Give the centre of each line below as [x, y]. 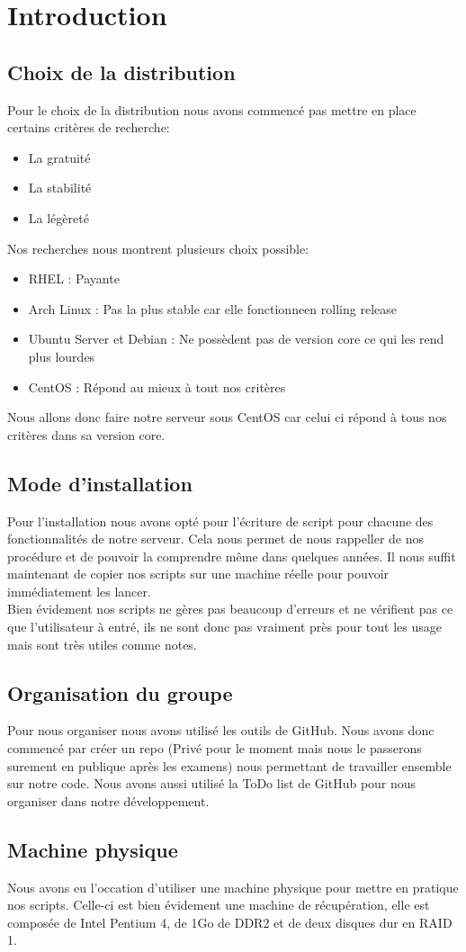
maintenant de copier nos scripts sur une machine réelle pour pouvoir [198, 574]
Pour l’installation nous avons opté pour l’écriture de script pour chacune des [220, 521]
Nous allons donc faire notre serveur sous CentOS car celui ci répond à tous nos [227, 417]
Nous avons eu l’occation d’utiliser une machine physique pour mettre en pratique [233, 887]
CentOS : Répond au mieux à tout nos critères [157, 386]
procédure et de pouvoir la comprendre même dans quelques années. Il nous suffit [232, 556]
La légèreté [58, 217]
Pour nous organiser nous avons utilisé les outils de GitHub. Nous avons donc [221, 730]
